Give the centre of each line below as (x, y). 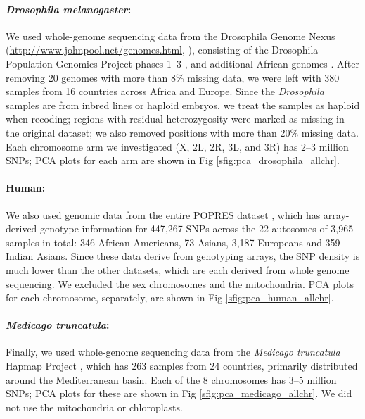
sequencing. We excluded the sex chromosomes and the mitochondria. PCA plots (180, 283)
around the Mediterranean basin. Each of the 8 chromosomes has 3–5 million (171, 379)
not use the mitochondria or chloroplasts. (94, 407)
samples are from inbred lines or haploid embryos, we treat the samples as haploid (183, 105)
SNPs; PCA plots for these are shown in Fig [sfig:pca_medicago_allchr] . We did (179, 393)
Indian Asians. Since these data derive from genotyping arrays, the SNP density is (183, 256)
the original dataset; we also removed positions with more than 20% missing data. (182, 132)
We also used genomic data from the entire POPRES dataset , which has (163, 214)
